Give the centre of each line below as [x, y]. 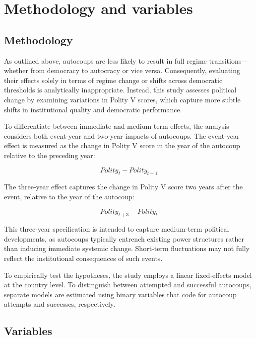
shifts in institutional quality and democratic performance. [93, 109]
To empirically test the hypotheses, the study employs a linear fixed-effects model [128, 275]
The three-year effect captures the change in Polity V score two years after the [123, 187]
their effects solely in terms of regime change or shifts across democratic [113, 80]
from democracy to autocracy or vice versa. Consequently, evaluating [135, 70]
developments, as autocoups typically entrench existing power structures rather [124, 238]
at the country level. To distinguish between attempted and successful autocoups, [128, 285]
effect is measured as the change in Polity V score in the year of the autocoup [122, 145]
